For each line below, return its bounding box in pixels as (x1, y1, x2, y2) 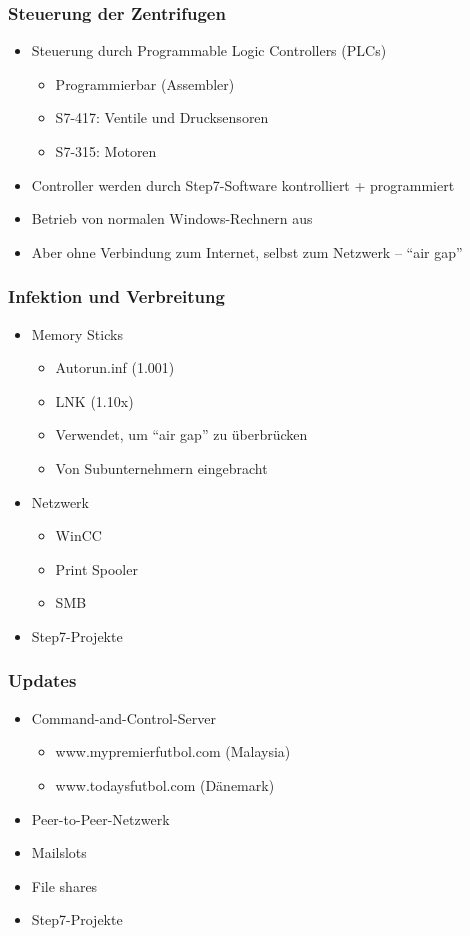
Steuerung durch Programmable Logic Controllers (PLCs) (31, 40, 387, 61)
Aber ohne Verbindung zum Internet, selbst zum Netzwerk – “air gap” (31, 241, 463, 262)
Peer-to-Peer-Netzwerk (31, 808, 170, 829)
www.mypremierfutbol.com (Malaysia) (55, 741, 291, 762)
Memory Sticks (31, 323, 123, 344)
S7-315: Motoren (55, 141, 157, 161)
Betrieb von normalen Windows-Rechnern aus (31, 208, 313, 229)
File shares (31, 875, 98, 896)
